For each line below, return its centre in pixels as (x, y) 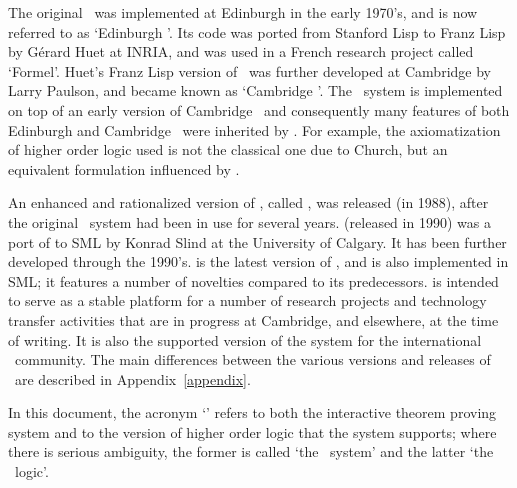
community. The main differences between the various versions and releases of (252, 359)
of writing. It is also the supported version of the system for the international (245, 339)
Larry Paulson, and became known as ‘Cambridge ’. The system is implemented (255, 90)
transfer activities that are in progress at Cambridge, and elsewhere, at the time (253, 319)
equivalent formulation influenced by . (124, 168)
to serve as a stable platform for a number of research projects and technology (247, 300)
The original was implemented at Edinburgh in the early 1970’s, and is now (243, 12)
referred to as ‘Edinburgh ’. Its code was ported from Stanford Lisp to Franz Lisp (257, 31)
